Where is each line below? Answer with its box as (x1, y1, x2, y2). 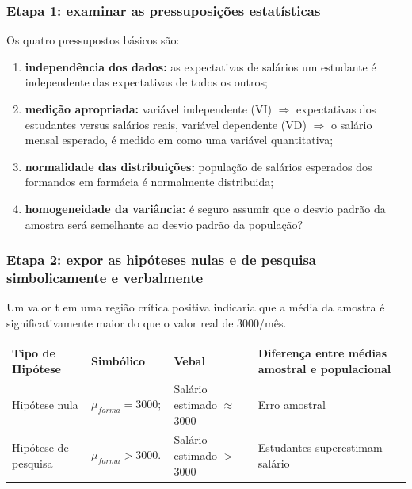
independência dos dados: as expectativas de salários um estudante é (25, 58, 376, 74)
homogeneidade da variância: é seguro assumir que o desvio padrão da (25, 200, 386, 216)
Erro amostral (257, 396, 326, 413)
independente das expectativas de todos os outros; (25, 74, 268, 90)
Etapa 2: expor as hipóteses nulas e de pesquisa (6, 250, 316, 269)
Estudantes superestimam (257, 439, 383, 456)
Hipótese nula (12, 396, 78, 413)
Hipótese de (12, 439, 69, 456)
